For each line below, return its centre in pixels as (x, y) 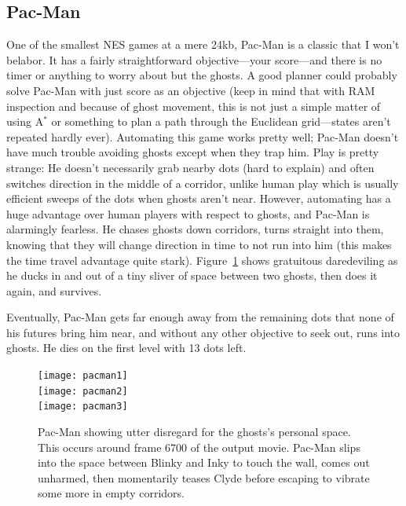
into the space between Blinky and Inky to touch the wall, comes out (204, 462)
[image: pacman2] (83, 391)
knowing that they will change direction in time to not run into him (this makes (199, 244)
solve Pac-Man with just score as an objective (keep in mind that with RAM (191, 90)
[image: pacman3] (83, 407)
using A (25, 121)
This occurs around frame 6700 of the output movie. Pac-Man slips (199, 447)
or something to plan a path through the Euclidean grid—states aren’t (221, 121)
